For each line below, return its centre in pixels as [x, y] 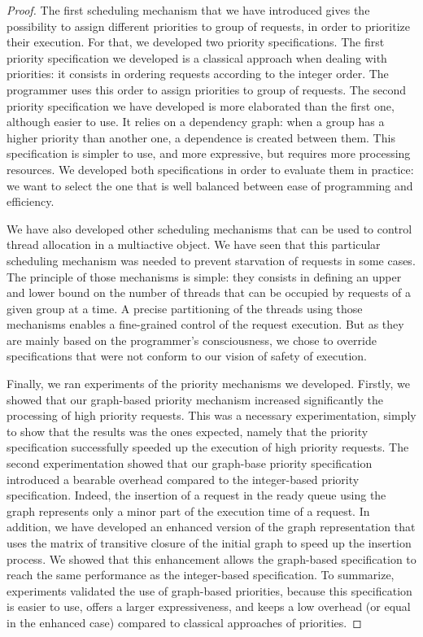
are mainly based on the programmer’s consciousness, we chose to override [192, 340]
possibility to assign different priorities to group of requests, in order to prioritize [208, 26]
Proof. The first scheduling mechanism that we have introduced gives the [188, 10]
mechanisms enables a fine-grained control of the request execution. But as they [205, 324]
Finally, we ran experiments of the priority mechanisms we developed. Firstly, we [208, 384]
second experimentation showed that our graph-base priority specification [190, 463]
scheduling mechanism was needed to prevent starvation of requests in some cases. [211, 260]
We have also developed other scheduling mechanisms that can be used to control [209, 228]
